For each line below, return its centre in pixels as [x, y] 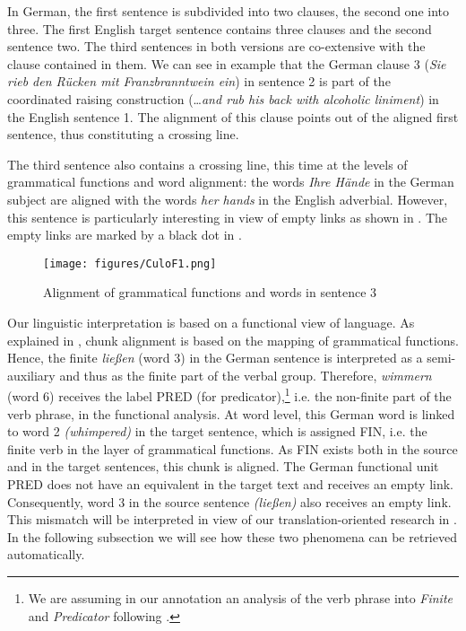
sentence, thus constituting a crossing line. [123, 134]
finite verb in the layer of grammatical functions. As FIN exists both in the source [233, 448]
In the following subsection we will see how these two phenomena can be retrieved [232, 536]
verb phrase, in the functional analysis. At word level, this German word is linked [231, 413]
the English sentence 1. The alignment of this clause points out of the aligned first [233, 116]
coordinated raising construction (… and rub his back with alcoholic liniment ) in [223, 98]
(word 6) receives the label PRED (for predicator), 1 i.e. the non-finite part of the [229, 394]
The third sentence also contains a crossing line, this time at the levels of [207, 164]
